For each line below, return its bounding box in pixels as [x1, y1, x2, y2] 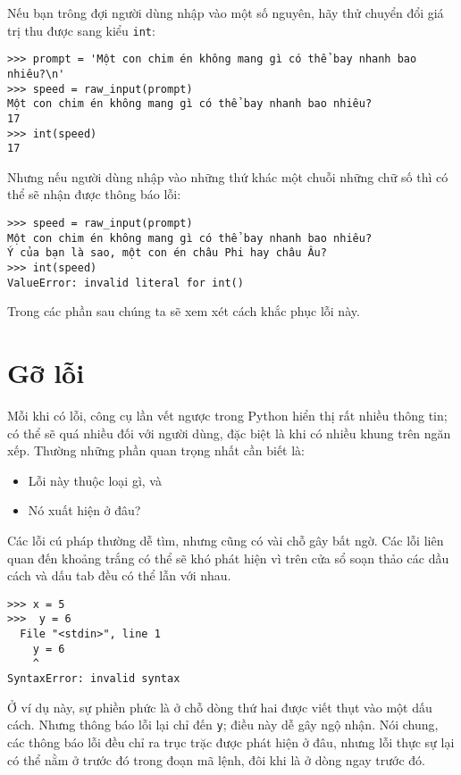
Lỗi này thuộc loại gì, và [28, 471, 162, 489]
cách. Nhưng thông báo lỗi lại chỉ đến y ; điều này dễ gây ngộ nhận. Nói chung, [7, 715, 439, 734]
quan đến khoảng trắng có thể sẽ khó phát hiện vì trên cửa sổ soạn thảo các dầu [7, 548, 449, 567]
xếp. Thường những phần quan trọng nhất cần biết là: [7, 441, 306, 460]
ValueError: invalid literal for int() [7, 276, 244, 289]
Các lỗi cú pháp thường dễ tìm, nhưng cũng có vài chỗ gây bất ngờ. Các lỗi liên [7, 531, 444, 549]
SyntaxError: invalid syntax [7, 672, 180, 686]
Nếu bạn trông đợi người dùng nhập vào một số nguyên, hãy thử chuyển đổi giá [7, 4, 444, 21]
